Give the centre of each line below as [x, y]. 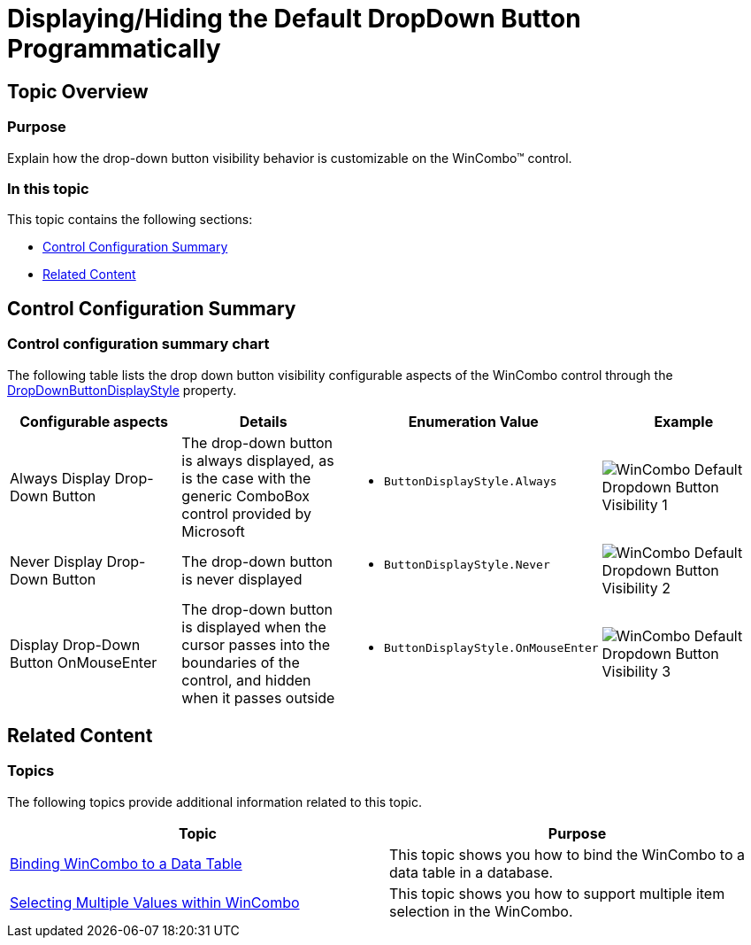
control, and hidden [246, 680]
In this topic [48, 188]
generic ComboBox [246, 496]
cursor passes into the [256, 644]
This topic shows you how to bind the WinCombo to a [567, 854]
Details [263, 421]
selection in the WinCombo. [481, 911]
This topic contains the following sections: [130, 220]
